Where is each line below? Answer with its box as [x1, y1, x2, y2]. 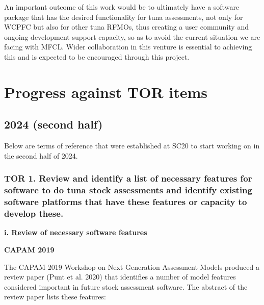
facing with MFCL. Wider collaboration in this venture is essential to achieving [4, 41, 252, 52]
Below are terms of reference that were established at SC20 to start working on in [4, 140, 260, 151]
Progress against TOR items [4, 81, 208, 102]
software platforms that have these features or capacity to [4, 195, 247, 208]
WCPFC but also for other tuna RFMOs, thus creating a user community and [4, 21, 249, 32]
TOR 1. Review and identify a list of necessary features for [4, 172, 252, 185]
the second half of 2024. [4, 150, 78, 161]
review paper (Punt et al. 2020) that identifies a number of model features [4, 271, 236, 282]
